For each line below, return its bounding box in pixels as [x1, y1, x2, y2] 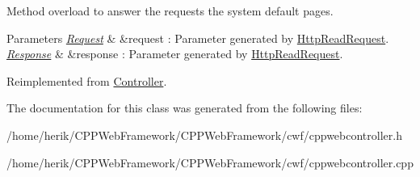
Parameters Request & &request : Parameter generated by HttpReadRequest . [6, 29, 389, 46]
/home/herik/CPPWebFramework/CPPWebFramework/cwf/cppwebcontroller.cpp [6, 154, 414, 171]
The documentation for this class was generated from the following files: [6, 99, 363, 116]
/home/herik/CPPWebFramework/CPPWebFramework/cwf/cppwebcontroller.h [6, 126, 402, 143]
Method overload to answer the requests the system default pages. [6, 2, 334, 19]
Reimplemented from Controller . [6, 72, 167, 89]
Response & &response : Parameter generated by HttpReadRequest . [6, 45, 343, 62]
